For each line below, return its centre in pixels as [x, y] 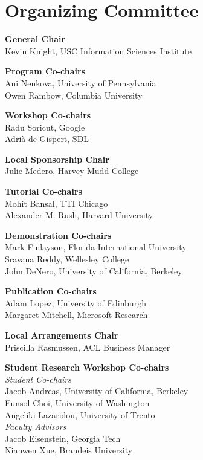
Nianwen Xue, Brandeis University [69, 450]
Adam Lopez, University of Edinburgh [76, 303]
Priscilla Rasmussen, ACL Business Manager [88, 347]
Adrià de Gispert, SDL [47, 139]
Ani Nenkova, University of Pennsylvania [81, 83]
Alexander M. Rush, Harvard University [79, 215]
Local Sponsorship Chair [57, 159]
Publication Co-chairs [51, 291]
